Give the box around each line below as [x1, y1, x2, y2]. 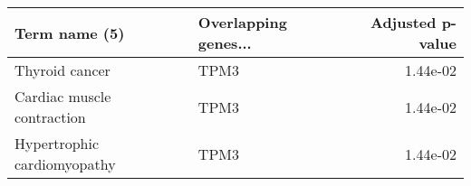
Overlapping [197, 12, 287, 33]
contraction [14, 107, 86, 127]
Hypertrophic [14, 133, 100, 153]
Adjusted [370, 12, 437, 33]
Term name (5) [14, 22, 125, 43]
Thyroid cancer [14, 60, 111, 80]
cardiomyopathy [14, 153, 116, 174]
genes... [197, 33, 252, 53]
